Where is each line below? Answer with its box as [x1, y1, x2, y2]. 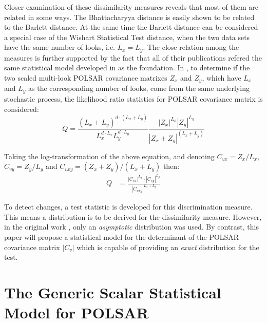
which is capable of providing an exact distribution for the [77, 241, 259, 252]
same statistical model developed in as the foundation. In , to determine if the [4, 62, 250, 73]
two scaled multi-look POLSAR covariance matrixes [4, 72, 167, 83]
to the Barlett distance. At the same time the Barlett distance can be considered [4, 22, 258, 32]
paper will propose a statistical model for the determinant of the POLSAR [4, 232, 239, 242]
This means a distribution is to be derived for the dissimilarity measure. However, [4, 211, 262, 222]
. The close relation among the [143, 42, 239, 52]
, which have [202, 72, 241, 83]
